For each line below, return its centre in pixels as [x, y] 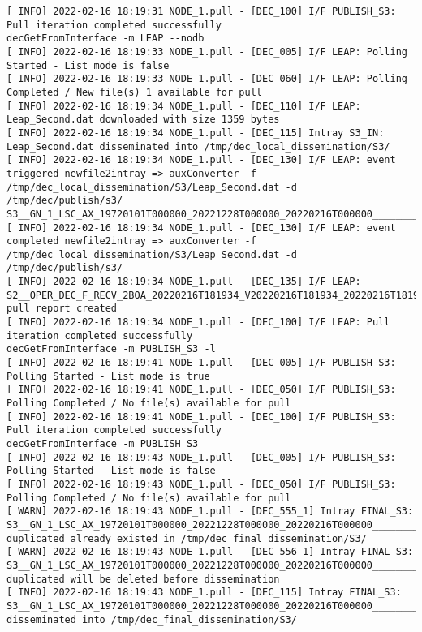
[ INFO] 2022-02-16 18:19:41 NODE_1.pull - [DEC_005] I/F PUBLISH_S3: [201, 363]
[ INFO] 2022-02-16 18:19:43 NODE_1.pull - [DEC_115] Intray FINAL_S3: [204, 593]
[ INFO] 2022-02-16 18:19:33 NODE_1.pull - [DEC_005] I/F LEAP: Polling [207, 52]
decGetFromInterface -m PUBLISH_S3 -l [111, 349]
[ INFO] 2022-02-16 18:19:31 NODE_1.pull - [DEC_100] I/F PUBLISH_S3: [201, 11]
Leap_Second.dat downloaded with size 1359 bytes [143, 120]
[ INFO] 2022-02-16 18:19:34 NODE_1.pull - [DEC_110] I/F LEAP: [184, 106]
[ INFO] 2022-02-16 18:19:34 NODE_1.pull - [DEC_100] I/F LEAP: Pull [198, 322]
